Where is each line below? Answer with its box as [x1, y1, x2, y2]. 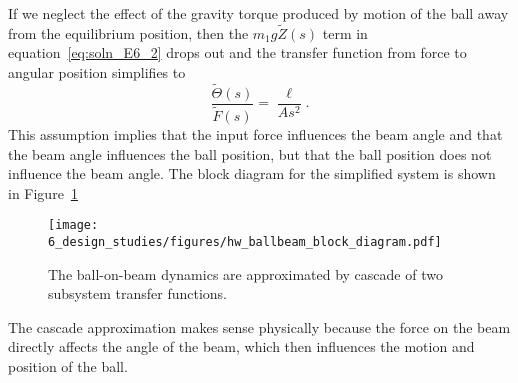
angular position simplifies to [8, 62, 186, 82]
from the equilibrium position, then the [8, 22, 249, 43]
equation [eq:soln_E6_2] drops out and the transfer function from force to [8, 42, 467, 63]
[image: [48, 218, 99, 233]
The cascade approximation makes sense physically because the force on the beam [8, 316, 511, 337]
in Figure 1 [8, 182, 78, 203]
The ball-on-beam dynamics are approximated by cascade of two [48, 263, 443, 284]
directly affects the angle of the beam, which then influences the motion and [8, 336, 475, 357]
